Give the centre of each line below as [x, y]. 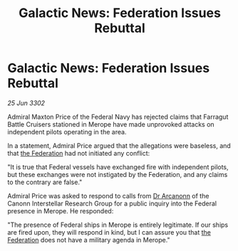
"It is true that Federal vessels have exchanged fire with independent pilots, [118, 167]
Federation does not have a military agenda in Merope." [89, 240]
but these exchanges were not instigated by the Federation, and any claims [118, 174]
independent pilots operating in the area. [67, 132]
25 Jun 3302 [26, 103]
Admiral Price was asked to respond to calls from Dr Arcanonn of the [108, 196]
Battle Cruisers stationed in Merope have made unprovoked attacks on [111, 124]
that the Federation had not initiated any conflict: [79, 153]
